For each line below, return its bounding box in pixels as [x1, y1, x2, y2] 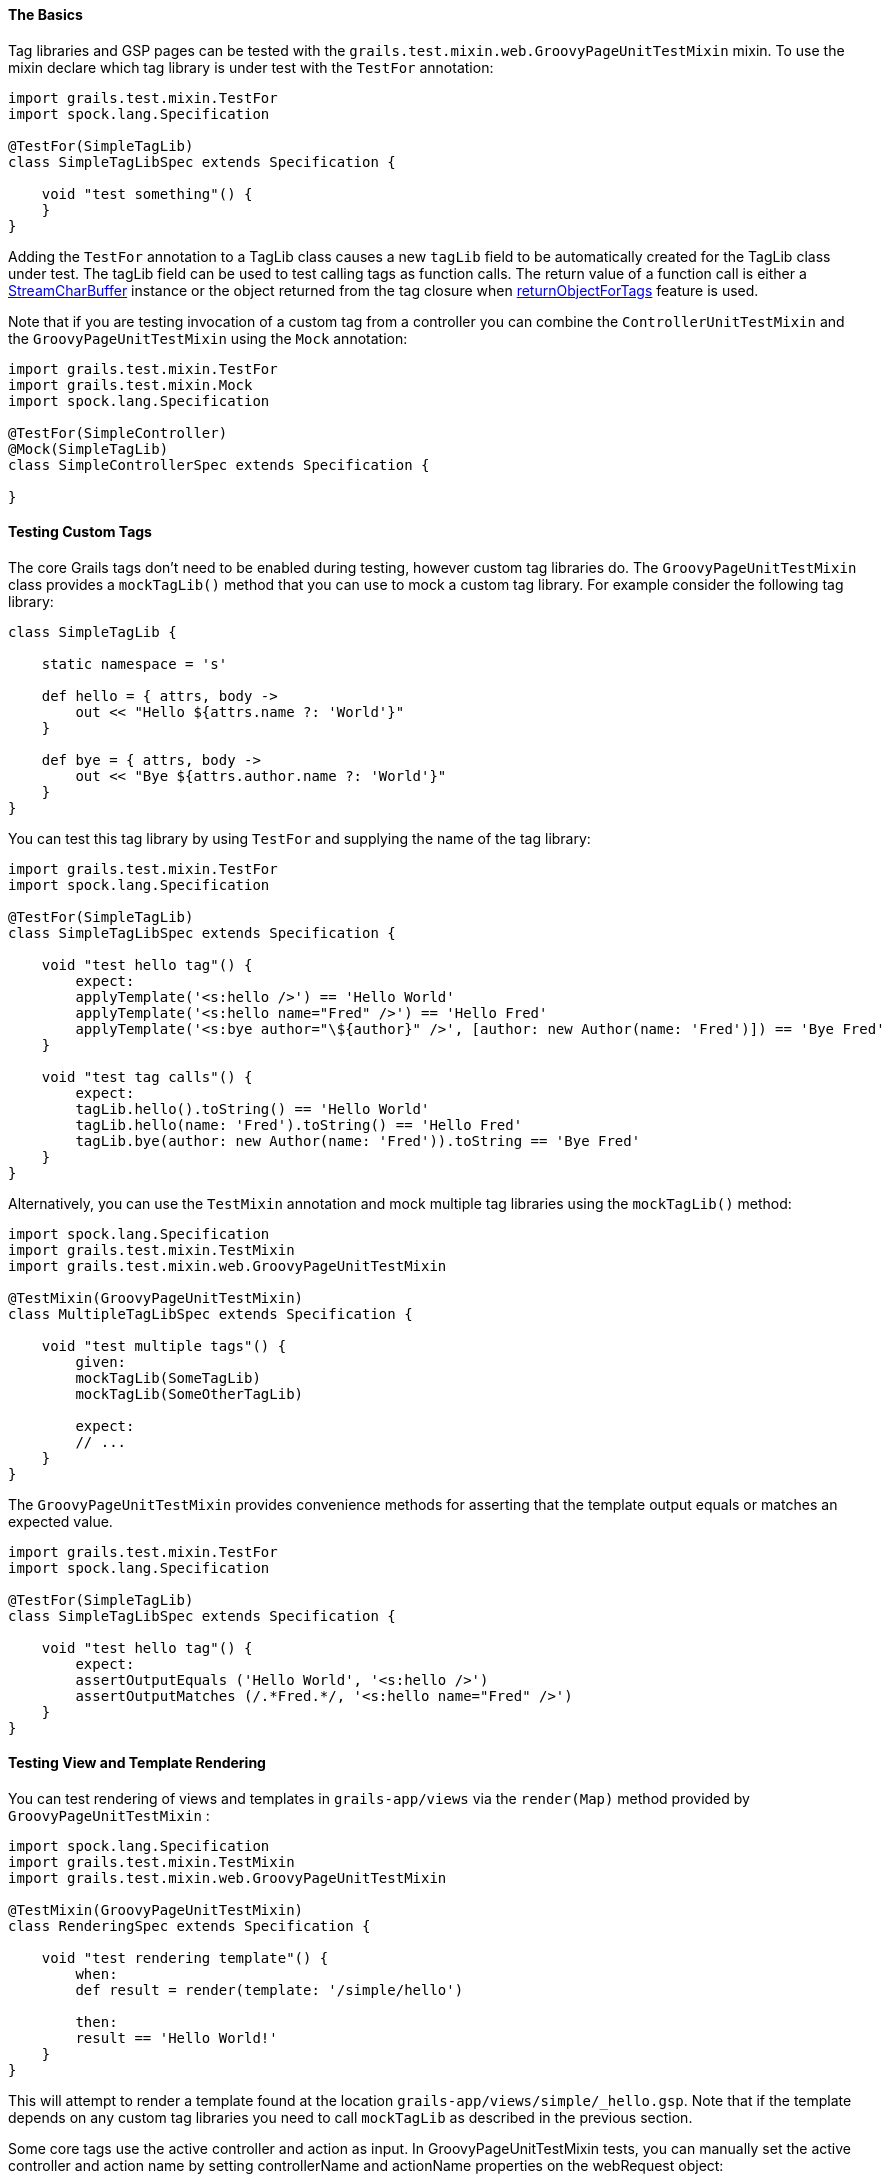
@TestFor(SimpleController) [8, 424, 228, 441]
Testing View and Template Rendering [8, 1754, 266, 1772]
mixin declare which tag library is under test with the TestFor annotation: [8, 58, 494, 76]
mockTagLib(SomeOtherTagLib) [75, 1385, 304, 1402]
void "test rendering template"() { [41, 1950, 329, 1967]
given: [75, 1353, 127, 1370]
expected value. [8, 1512, 113, 1530]
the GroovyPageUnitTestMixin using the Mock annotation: [8, 329, 408, 347]
